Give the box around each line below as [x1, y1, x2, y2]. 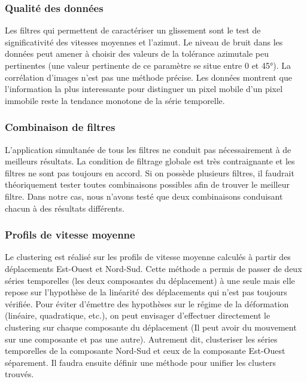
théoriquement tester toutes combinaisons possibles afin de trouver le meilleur [5, 178, 290, 191]
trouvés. [5, 368, 34, 380]
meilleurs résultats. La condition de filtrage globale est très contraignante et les [5, 155, 295, 167]
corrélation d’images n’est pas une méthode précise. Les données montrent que [5, 71, 292, 83]
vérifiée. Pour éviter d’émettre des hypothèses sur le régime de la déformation [5, 297, 289, 310]
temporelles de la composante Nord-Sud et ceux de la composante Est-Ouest [5, 344, 285, 357]
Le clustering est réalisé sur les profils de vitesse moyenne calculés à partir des [5, 250, 291, 263]
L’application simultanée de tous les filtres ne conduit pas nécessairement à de [5, 143, 291, 155]
